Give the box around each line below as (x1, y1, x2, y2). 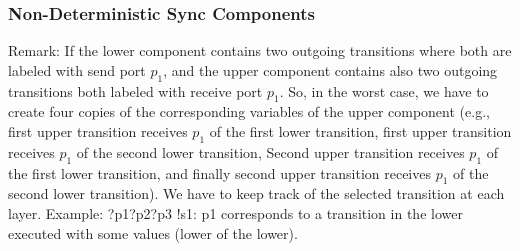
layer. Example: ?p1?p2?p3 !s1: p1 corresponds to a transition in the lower (8, 202, 463, 223)
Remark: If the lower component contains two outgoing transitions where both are (8, 40, 512, 61)
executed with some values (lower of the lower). (8, 222, 298, 243)
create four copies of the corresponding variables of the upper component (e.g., (8, 101, 490, 122)
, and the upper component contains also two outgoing (163, 59, 498, 80)
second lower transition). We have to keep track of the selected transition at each (8, 183, 505, 204)
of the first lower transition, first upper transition (209, 121, 512, 141)
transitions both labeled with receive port (8, 80, 263, 101)
